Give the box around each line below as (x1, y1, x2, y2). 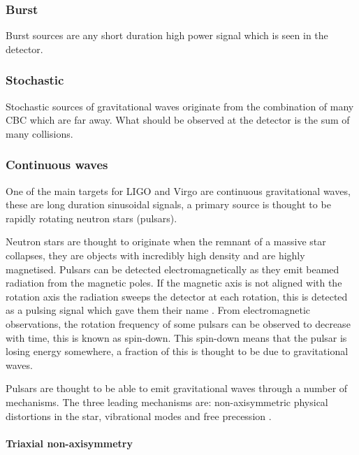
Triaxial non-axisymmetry (6, 435, 133, 450)
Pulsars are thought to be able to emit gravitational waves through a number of (6, 381, 348, 396)
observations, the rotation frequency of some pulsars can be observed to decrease (6, 316, 351, 331)
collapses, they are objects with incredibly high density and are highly (6, 248, 305, 262)
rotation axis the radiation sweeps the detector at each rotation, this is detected (6, 289, 348, 303)
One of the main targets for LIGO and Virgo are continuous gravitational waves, (6, 183, 351, 198)
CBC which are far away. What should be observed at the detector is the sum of (6, 113, 350, 127)
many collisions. (6, 126, 73, 140)
